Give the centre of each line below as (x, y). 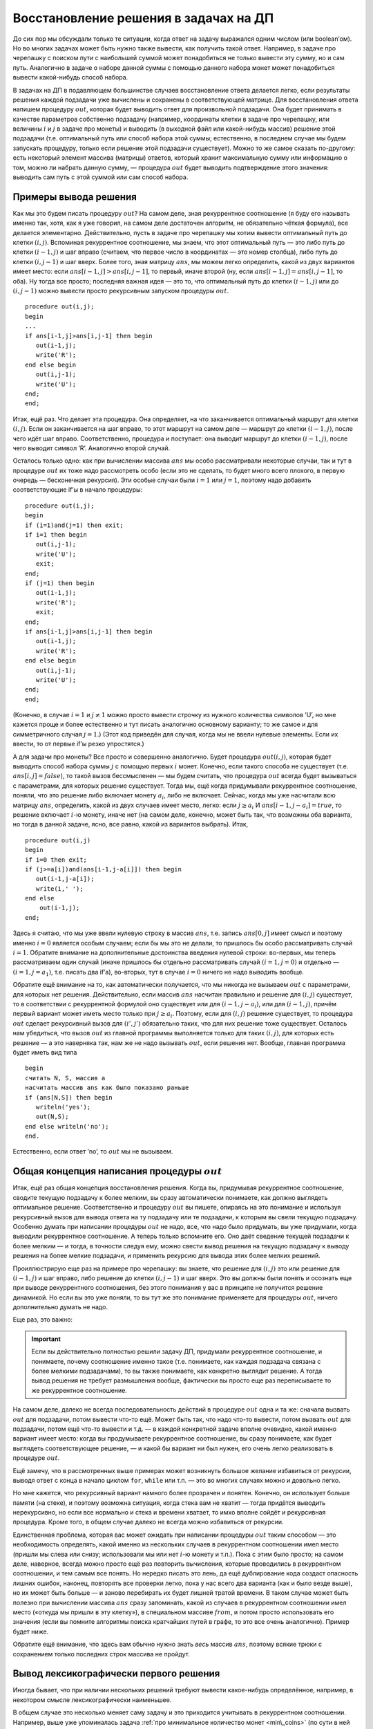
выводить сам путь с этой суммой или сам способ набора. (101, 177)
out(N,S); (52, 1117)
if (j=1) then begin (60, 583)
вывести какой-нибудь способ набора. (70, 77)
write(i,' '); (59, 888)
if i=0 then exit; (56, 860)
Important (46, 1339)
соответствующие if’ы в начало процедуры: (78, 490)
